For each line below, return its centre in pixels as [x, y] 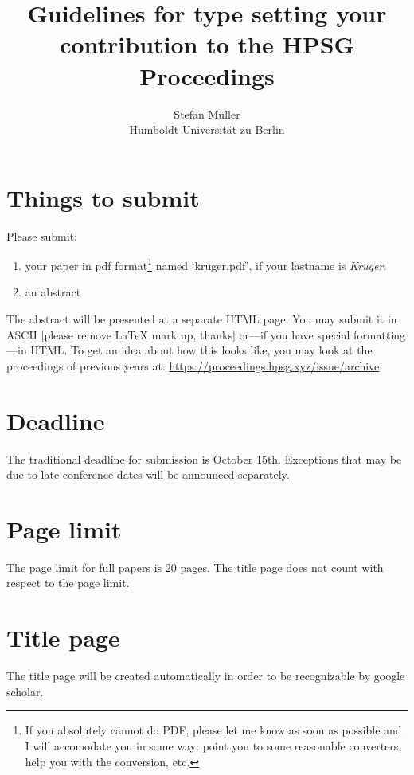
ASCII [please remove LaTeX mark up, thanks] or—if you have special [178, 334]
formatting [380, 334]
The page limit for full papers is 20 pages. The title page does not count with [195, 567]
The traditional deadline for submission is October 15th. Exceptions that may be [204, 458]
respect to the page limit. [68, 583]
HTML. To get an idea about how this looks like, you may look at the [201, 350]
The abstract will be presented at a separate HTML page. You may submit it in [202, 319]
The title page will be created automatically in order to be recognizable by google [206, 676]
